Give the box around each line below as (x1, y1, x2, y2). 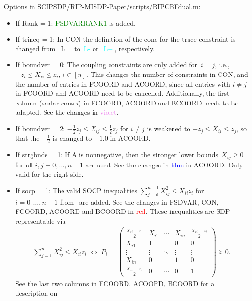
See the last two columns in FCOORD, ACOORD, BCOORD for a (15, 278, 215, 288)
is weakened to (147, 123, 190, 133)
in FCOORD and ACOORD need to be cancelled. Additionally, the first (15, 88, 230, 98)
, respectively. (114, 43, 155, 53)
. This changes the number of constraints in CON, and (86, 69, 248, 79)
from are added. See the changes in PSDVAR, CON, (60, 196, 219, 207)
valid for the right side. (15, 169, 84, 179)
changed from (15, 43, 56, 53)
